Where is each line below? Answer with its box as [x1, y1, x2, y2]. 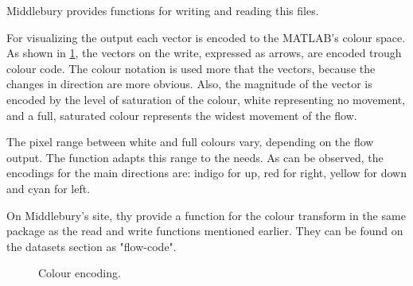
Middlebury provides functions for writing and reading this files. [6, 2, 319, 18]
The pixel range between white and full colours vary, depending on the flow [6, 133, 374, 150]
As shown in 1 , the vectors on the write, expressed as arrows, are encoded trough [6, 44, 402, 61]
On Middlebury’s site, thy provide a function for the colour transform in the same [6, 207, 406, 223]
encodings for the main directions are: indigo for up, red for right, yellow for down [6, 164, 407, 181]
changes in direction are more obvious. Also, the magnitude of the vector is [6, 75, 372, 92]
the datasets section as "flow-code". [6, 238, 177, 254]
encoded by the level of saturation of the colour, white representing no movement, [6, 91, 406, 107]
